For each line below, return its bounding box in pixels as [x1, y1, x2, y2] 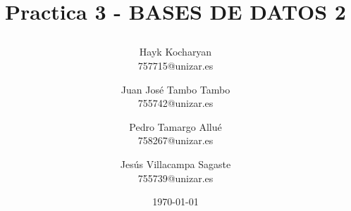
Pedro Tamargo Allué [129, 119, 222, 134]
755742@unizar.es [137, 96, 214, 110]
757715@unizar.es [137, 58, 214, 72]
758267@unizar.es [137, 133, 214, 148]
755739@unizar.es [137, 170, 214, 185]
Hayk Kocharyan [139, 44, 212, 59]
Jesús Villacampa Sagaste [120, 156, 231, 171]
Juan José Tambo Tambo [121, 82, 230, 96]
